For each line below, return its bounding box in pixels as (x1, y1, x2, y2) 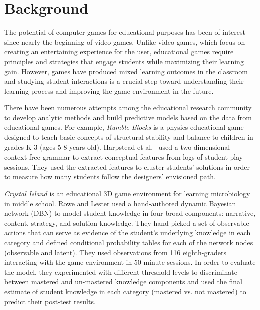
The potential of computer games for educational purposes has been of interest (4, 27, 245, 37)
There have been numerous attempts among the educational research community (4, 102, 252, 113)
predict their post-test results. (4, 296, 96, 306)
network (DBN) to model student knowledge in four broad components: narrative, (4, 208, 256, 218)
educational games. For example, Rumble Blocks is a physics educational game (4, 122, 244, 132)
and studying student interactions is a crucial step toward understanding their (4, 76, 244, 86)
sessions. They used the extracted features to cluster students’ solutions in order (4, 161, 250, 172)
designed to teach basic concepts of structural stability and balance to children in (4, 132, 253, 142)
